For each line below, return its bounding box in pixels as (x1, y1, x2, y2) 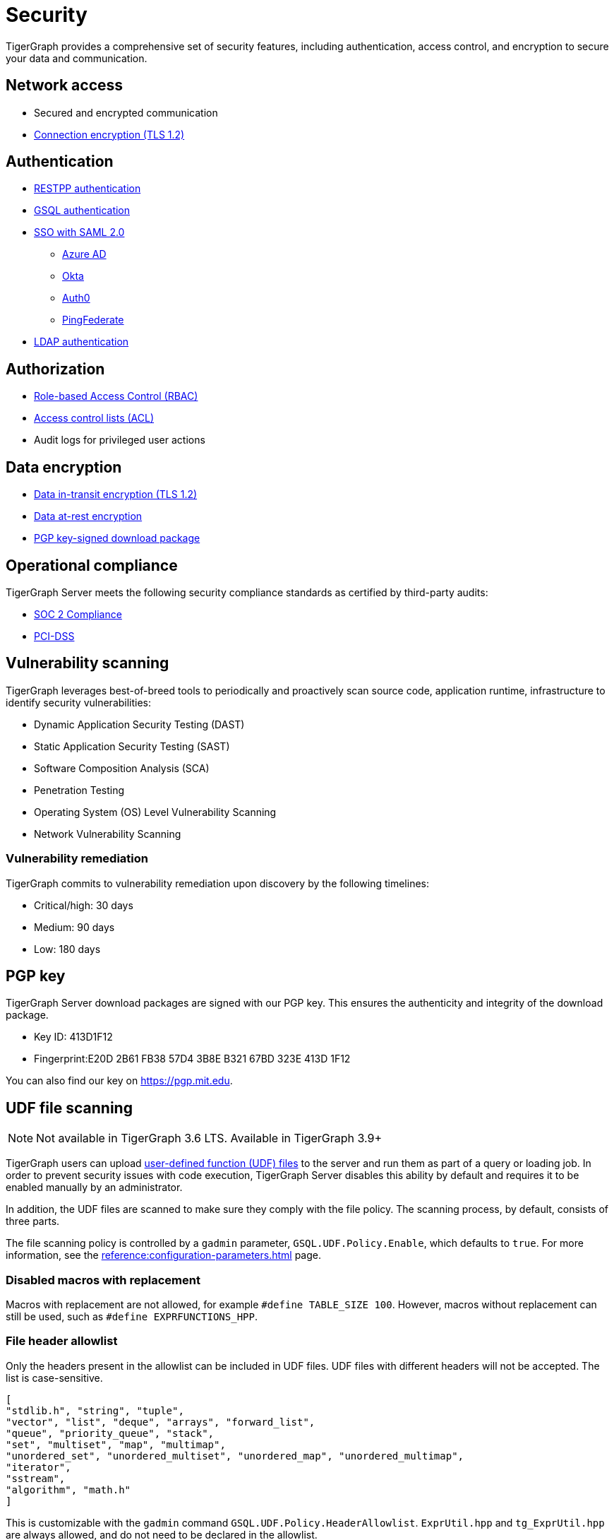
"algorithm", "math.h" (6, 1483, 131, 1495)
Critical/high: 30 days (34, 899, 133, 911)
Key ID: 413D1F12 (34, 1031, 113, 1043)
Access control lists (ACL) (34, 412, 155, 425)
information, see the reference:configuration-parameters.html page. (6, 1249, 322, 1262)
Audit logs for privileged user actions (34, 434, 205, 446)
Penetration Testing (34, 783, 125, 796)
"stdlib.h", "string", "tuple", (6, 1404, 184, 1416)
